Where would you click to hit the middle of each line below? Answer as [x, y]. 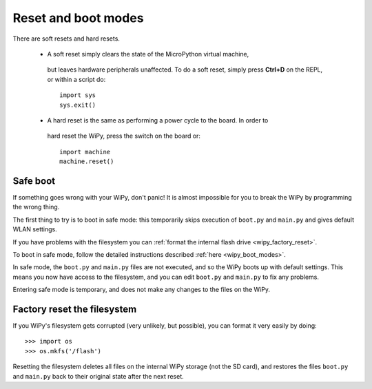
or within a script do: [76, 79]
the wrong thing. [36, 207]
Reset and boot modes [78, 18]
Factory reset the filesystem [75, 309]
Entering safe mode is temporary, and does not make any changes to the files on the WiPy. [141, 290]
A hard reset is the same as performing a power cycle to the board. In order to [158, 120]
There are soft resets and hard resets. [66, 39]
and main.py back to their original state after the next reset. [98, 376]
